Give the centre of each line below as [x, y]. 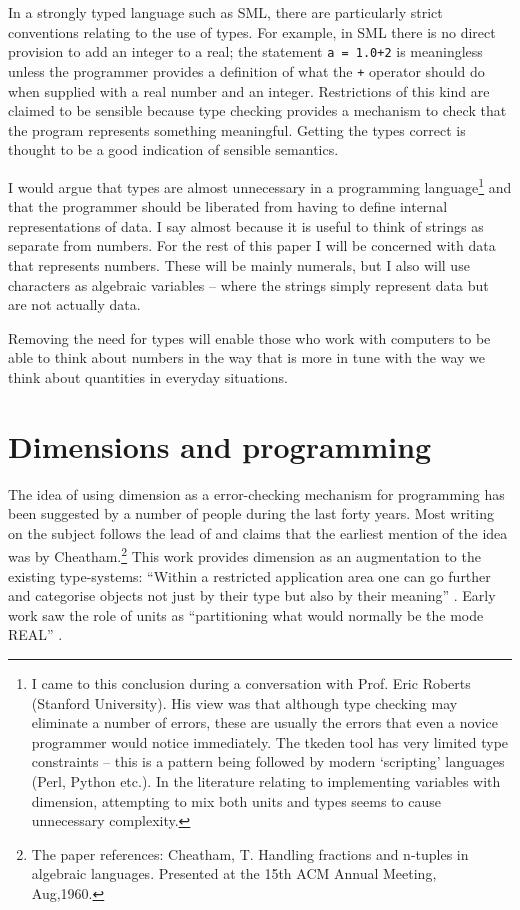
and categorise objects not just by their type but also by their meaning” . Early [252, 595]
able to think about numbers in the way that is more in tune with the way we [246, 357]
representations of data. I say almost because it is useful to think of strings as [246, 225]
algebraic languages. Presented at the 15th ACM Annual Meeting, [234, 873]
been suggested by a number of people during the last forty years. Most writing [251, 513]
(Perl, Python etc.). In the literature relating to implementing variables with [266, 780]
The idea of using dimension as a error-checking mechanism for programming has [256, 493]
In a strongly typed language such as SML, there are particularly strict [225, 12]
